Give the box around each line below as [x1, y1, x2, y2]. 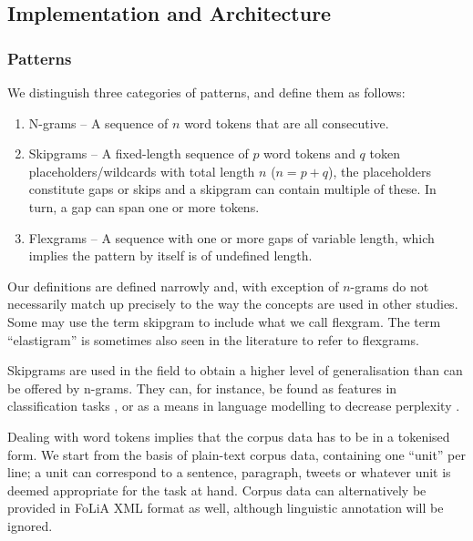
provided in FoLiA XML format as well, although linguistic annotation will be [7, 498, 444, 517]
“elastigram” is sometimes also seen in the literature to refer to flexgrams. [7, 330, 419, 349]
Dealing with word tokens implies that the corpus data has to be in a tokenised [7, 426, 450, 445]
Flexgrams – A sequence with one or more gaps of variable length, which [28, 228, 435, 247]
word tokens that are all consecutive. [184, 113, 389, 132]
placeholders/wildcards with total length [28, 161, 255, 180]
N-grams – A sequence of [28, 113, 169, 132]
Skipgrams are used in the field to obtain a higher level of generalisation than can [7, 361, 463, 380]
